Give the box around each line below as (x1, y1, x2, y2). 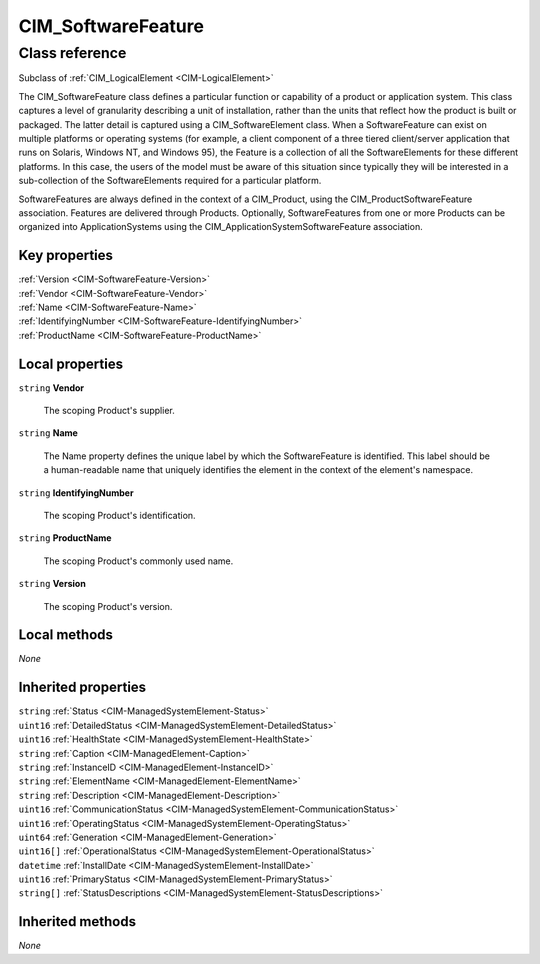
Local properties (18, 355, 124, 372)
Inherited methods (18, 913, 137, 930)
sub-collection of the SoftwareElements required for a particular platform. (18, 175, 322, 187)
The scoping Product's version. (43, 600, 173, 612)
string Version (18, 578, 87, 590)
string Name (18, 427, 79, 439)
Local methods (18, 626, 114, 644)
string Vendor (18, 381, 85, 394)
